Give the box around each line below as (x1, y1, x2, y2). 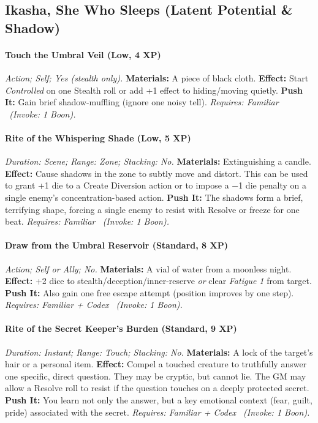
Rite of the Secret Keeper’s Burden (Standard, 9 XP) (5, 322, 237, 335)
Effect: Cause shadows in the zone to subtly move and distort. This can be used (5, 167, 308, 179)
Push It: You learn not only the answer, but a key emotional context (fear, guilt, (5, 394, 312, 406)
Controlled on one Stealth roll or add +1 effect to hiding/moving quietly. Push (5, 83, 303, 96)
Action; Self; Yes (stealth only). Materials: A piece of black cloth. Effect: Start (5, 71, 309, 84)
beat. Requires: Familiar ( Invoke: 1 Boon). (5, 215, 169, 228)
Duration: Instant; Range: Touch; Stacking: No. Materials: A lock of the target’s (5, 345, 313, 358)
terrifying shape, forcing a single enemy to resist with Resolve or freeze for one (5, 203, 300, 215)
